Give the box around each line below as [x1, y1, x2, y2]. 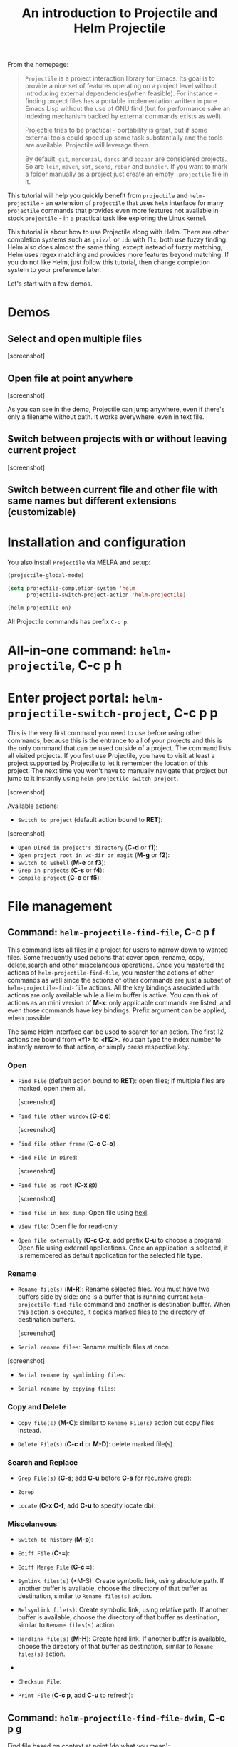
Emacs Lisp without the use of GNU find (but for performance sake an [24, 105, 230, 113]
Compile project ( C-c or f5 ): [17, 873, 102, 881]
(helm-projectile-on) [7, 604, 72, 611]
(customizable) [7, 506, 76, 518]
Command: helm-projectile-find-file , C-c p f [7, 926, 216, 938]
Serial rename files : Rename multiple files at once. [17, 1343, 171, 1352]
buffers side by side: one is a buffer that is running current [17, 1292, 189, 1301]
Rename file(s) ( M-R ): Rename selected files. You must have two [17, 1285, 210, 1294]
